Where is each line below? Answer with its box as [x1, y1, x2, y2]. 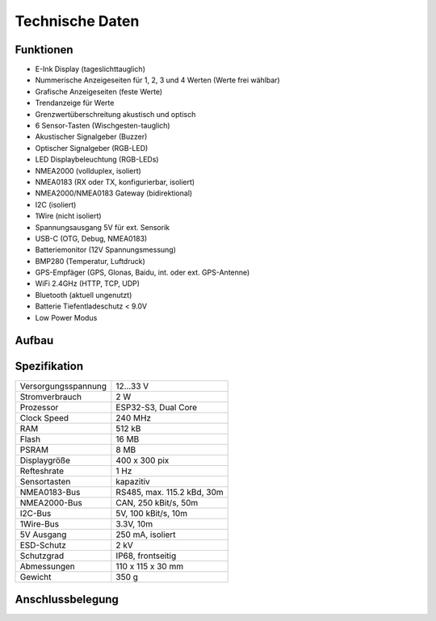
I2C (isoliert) [35, 199, 77, 209]
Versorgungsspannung [19, 380, 107, 392]
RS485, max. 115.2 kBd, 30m [115, 486, 224, 497]
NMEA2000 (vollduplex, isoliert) [35, 166, 141, 175]
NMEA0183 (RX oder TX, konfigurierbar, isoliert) [35, 177, 195, 187]
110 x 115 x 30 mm [115, 560, 184, 572]
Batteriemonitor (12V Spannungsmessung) [35, 245, 177, 254]
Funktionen [15, 43, 73, 57]
